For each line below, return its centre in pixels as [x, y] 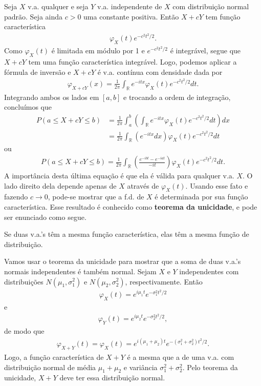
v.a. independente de [130, 6]
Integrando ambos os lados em [52, 97]
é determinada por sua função [201, 197]
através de [143, 185]
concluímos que [28, 107]
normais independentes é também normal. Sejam [80, 271]
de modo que [24, 331]
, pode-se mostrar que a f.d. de [96, 197]
